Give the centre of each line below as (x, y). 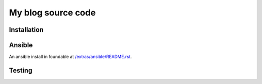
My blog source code (52, 13)
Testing (21, 70)
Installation (26, 30)
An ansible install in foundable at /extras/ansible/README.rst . (70, 57)
